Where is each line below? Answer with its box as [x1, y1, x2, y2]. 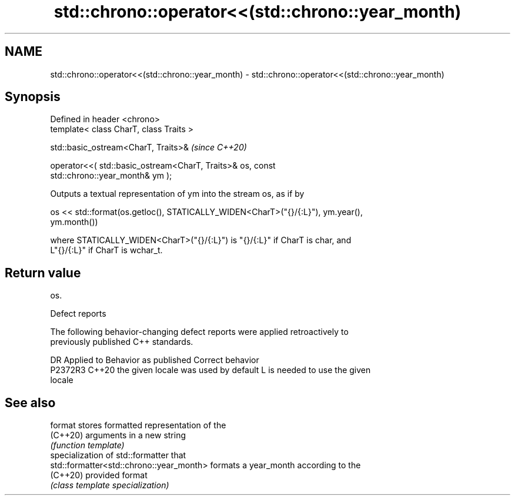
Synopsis [5, 89, 61, 105]
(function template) [50, 440, 125, 451]
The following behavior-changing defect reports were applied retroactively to [50, 327, 349, 337]
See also [5, 395, 56, 410]
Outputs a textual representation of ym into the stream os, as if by [50, 189, 305, 199]
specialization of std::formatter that [50, 450, 186, 461]
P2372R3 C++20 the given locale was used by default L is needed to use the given [50, 365, 371, 375]
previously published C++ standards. [50, 337, 193, 347]
